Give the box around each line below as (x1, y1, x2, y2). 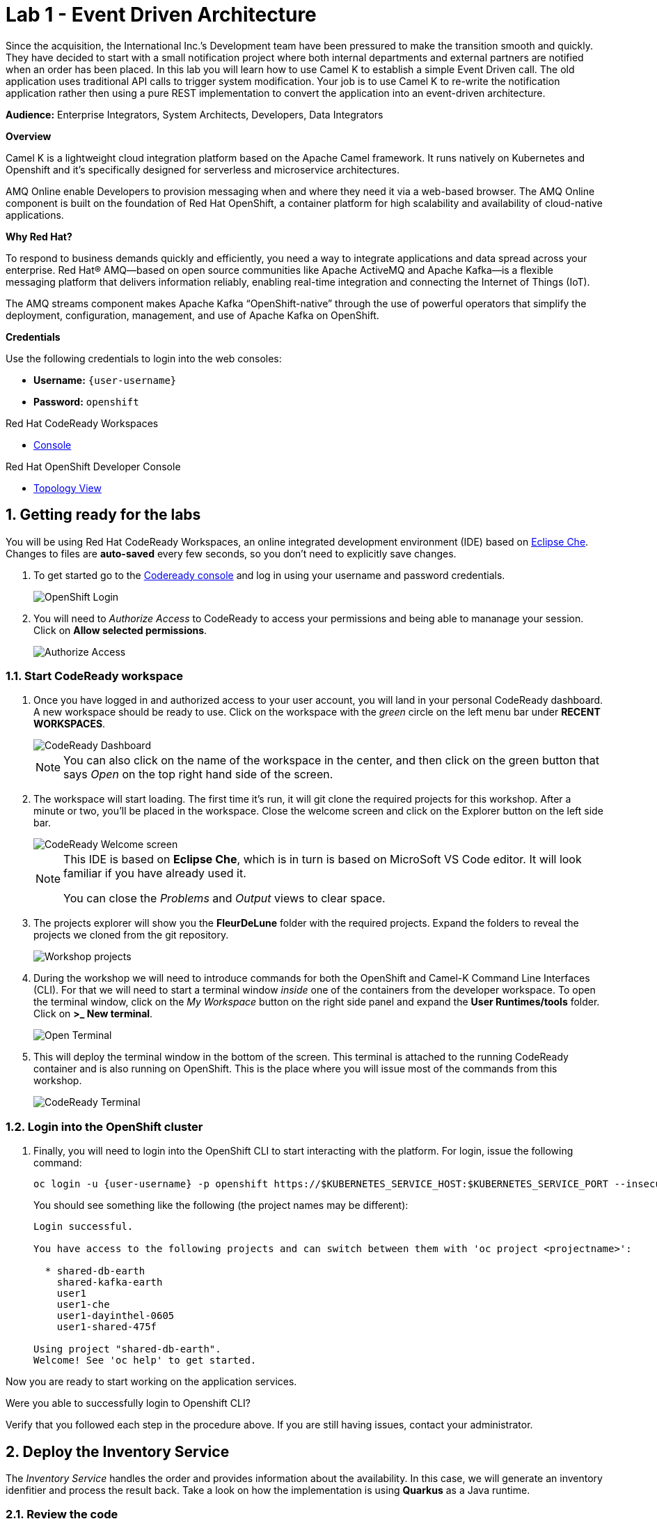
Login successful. (33, 1221, 134, 1233)
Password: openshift (33, 395, 139, 408)
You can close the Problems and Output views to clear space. (63, 891, 386, 906)
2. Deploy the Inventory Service (6, 1442, 230, 1460)
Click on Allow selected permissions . (33, 624, 207, 636)
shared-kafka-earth (56, 1277, 163, 1288)
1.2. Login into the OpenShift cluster (6, 1119, 203, 1134)
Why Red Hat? (6, 230, 72, 242)
